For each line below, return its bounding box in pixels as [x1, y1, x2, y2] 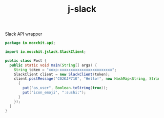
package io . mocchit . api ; [5, 41, 56, 46]
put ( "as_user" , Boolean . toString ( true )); [22, 86, 108, 91]
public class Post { [5, 58, 47, 63]
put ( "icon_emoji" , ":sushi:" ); [22, 90, 86, 95]
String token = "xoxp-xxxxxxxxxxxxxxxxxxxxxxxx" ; [14, 67, 117, 72]
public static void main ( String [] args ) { [9, 63, 97, 68]
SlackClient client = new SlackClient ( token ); [14, 72, 110, 77]
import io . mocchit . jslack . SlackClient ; [5, 49, 86, 54]
